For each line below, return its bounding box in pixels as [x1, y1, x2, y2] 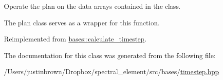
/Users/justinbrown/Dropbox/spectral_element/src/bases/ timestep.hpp [4, 66, 219, 77]
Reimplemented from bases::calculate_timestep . [4, 34, 147, 44]
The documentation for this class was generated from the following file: [4, 50, 216, 60]
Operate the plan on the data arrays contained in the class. [4, 1, 181, 11]
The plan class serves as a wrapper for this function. [4, 17, 160, 27]
